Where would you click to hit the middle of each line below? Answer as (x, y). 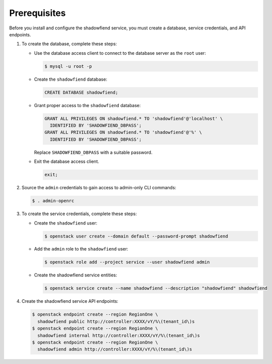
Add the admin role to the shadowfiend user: (81, 249)
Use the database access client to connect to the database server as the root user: (120, 53)
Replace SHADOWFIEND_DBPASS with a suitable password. (93, 152)
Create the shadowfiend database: (71, 79)
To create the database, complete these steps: (69, 44)
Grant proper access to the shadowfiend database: (88, 105)
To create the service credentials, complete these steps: (79, 214)
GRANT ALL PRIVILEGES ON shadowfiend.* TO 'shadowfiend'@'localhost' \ (134, 119)
